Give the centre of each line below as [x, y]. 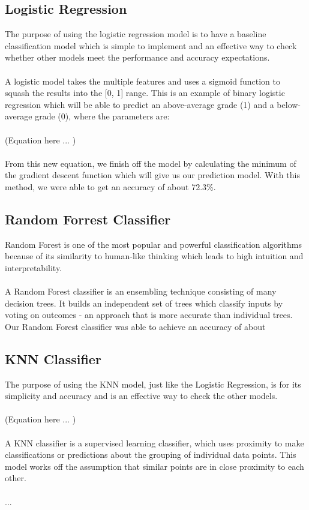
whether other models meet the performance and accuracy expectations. [137, 57]
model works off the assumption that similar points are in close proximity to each [154, 466]
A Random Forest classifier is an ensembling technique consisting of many [141, 291]
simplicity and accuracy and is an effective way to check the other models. [141, 396]
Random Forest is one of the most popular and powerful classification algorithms [153, 244]
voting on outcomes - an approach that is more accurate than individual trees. [149, 315]
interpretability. [34, 267]
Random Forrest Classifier [88, 219]
